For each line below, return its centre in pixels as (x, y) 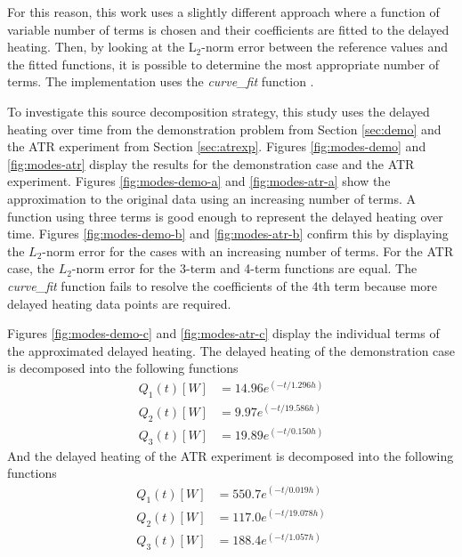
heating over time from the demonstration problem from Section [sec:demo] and (224, 129)
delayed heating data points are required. (119, 303)
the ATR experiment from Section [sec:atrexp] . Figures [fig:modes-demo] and (217, 146)
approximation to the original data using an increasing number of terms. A (211, 198)
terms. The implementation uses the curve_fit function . (161, 81)
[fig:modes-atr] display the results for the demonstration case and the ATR (211, 163)
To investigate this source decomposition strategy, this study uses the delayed (219, 111)
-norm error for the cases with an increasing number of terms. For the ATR (248, 250)
